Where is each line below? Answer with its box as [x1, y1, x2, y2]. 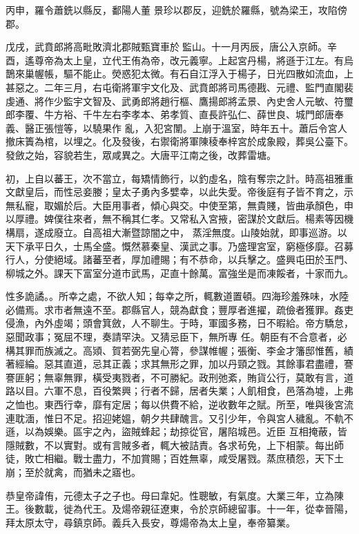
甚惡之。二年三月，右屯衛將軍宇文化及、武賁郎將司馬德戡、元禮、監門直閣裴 [6, 79, 353, 94]
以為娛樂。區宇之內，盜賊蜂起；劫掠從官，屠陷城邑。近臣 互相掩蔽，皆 [24, 424, 347, 439]
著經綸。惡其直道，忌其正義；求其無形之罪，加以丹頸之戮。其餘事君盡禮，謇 [6, 356, 353, 371]
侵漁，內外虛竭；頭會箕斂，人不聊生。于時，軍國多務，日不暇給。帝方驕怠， [6, 316, 353, 330]
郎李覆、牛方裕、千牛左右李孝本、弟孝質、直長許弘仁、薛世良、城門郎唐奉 [6, 107, 344, 122]
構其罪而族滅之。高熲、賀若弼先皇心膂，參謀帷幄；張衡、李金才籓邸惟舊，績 [6, 343, 353, 357]
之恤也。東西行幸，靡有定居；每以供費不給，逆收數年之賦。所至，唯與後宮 [6, 397, 344, 412]
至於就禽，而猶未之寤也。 [24, 465, 141, 479]
